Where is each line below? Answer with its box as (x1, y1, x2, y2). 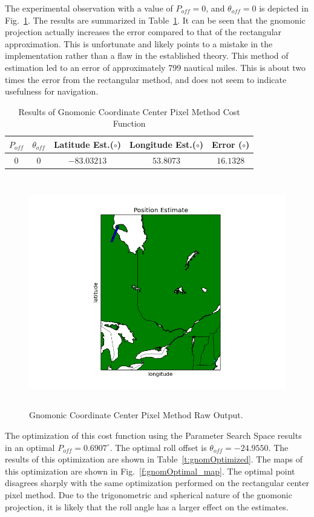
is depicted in (259, 2, 309, 14)
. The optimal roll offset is (110, 441, 207, 453)
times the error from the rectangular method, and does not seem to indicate (5, 73, 287, 85)
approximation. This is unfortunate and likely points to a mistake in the (5, 37, 273, 50)
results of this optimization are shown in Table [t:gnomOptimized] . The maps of (5, 453, 303, 465)
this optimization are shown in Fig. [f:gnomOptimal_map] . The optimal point (5, 464, 295, 477)
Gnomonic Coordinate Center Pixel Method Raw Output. (29, 409, 243, 421)
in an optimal (5, 441, 55, 453)
